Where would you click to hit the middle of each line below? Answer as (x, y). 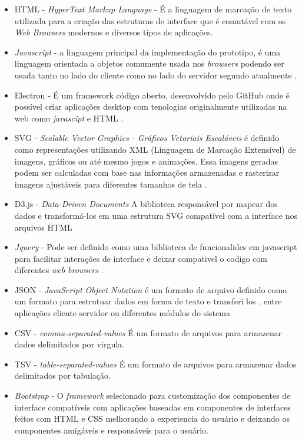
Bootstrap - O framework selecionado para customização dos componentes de (152, 395)
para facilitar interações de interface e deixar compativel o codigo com (141, 258)
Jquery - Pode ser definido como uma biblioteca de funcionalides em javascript (156, 247)
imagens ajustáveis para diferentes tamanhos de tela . (111, 184)
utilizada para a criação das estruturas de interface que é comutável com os (150, 20)
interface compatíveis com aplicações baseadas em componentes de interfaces (152, 407)
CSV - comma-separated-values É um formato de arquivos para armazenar (148, 332)
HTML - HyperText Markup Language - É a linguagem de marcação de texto (153, 9)
